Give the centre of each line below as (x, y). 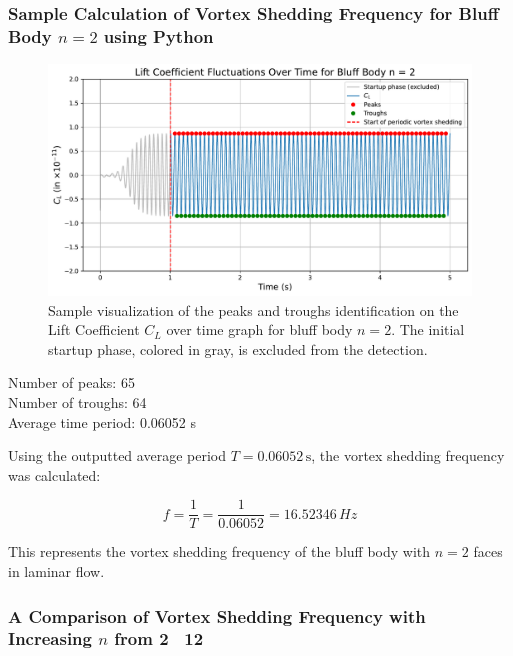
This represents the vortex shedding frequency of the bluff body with (219, 551)
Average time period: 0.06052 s (102, 421)
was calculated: (54, 474)
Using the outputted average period (117, 455)
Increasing (50, 638)
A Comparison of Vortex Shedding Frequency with (217, 615)
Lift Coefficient (94, 329)
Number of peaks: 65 (71, 382)
